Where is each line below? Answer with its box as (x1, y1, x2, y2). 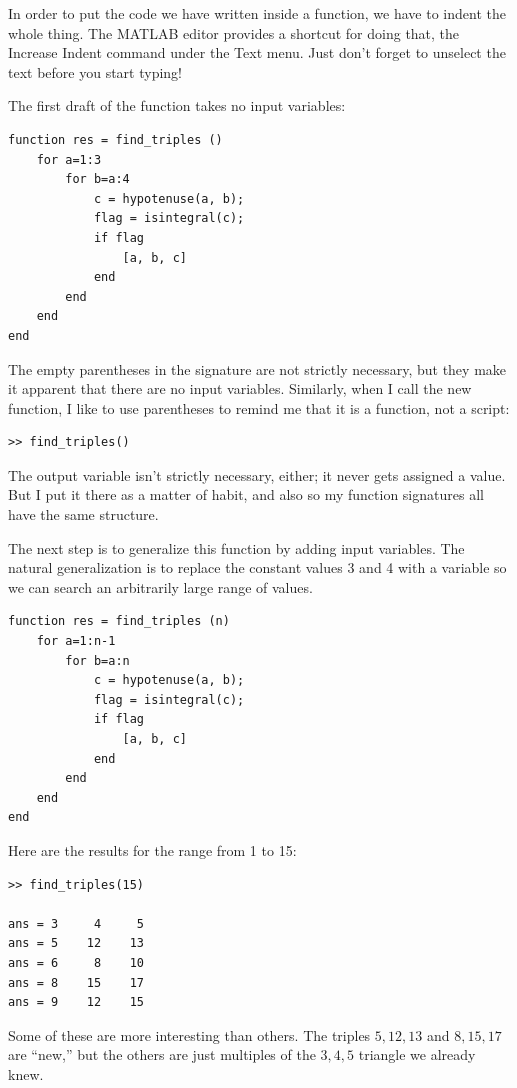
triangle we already (358, 1044, 476, 1065)
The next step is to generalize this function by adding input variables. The (8, 537, 465, 558)
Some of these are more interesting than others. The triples (8, 1024, 371, 1045)
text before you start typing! (8, 61, 183, 82)
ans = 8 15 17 (8, 975, 145, 990)
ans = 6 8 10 (8, 955, 145, 970)
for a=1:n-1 (36, 634, 116, 649)
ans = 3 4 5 (8, 916, 145, 931)
